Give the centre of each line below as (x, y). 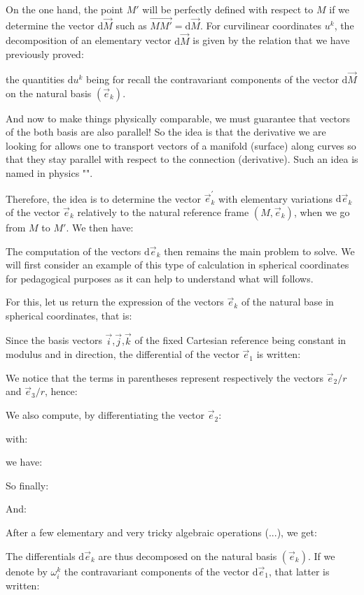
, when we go (322, 212)
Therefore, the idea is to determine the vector (104, 198)
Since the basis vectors (54, 340)
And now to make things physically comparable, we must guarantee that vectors (178, 118)
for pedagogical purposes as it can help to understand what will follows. (160, 278)
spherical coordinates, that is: (69, 315)
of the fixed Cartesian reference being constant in (240, 340)
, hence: (61, 391)
